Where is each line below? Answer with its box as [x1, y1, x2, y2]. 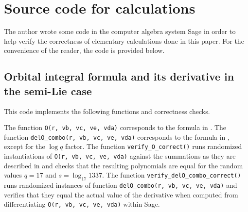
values [4, 170, 22, 180]
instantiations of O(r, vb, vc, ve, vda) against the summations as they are [4, 151, 236, 161]
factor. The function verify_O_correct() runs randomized [65, 141, 242, 151]
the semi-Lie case [4, 83, 92, 98]
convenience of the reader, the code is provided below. [4, 45, 165, 55]
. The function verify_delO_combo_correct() [102, 170, 241, 180]
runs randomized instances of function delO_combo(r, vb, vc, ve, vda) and [4, 180, 237, 190]
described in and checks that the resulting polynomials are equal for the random [4, 160, 243, 170]
